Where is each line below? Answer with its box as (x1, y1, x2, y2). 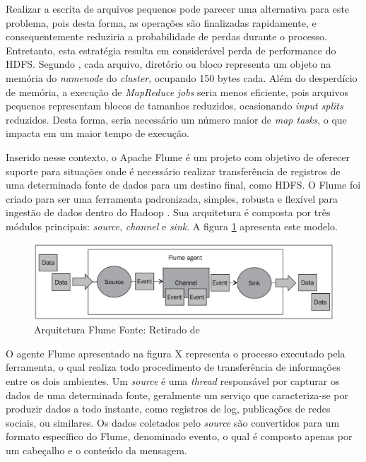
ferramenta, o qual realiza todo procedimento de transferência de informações (6, 360, 341, 374)
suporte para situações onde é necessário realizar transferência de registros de (6, 163, 341, 178)
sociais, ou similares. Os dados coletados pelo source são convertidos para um (6, 415, 340, 430)
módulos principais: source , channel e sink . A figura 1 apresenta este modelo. (6, 218, 338, 233)
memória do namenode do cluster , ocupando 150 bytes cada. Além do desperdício (6, 70, 358, 85)
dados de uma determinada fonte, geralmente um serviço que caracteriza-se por (6, 387, 348, 402)
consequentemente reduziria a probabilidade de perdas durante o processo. (6, 29, 327, 44)
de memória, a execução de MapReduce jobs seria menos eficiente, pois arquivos (6, 84, 348, 99)
